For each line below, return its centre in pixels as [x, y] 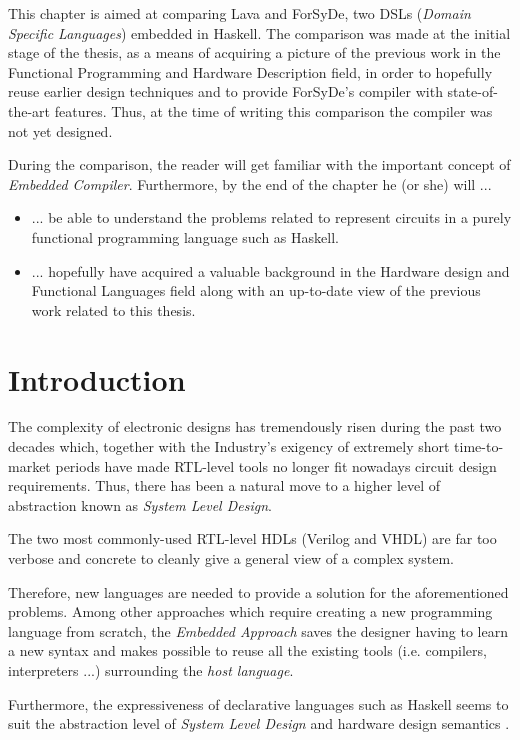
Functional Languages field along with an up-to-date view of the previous [256, 290]
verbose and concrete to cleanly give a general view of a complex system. [231, 558]
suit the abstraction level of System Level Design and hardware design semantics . [259, 723]
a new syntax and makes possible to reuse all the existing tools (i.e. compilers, [247, 650]
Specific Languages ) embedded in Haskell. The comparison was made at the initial [259, 32]
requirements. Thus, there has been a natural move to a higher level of [224, 485]
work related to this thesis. [113, 309]
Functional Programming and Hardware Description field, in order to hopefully [250, 71]
